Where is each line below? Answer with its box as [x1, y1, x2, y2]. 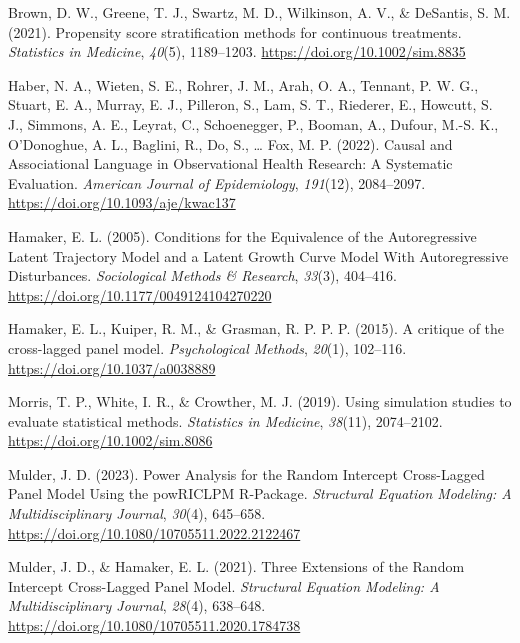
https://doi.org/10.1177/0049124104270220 [8, 284, 272, 305]
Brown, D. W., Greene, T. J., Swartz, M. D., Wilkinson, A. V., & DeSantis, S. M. [8, 2, 511, 22]
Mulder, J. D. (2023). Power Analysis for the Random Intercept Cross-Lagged [8, 463, 485, 484]
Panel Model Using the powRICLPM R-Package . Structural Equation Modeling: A [8, 483, 512, 504]
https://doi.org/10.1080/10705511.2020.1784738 [8, 615, 301, 636]
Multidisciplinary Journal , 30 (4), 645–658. [8, 503, 266, 524]
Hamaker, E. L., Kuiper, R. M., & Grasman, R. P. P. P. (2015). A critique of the [8, 318, 505, 339]
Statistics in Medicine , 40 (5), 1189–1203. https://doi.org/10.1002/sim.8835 [8, 41, 466, 62]
